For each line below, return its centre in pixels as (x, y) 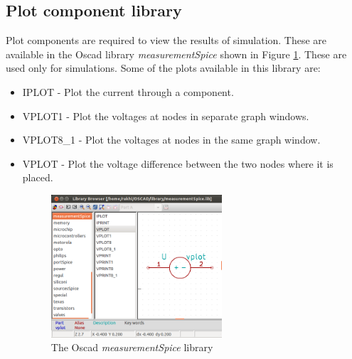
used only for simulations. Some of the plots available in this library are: (163, 68)
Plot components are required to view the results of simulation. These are (166, 40)
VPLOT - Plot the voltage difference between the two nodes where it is (178, 163)
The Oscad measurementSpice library (132, 347)
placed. (38, 177)
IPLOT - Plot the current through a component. (128, 91)
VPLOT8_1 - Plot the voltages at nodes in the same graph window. (171, 140)
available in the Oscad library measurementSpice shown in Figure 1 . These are (176, 54)
